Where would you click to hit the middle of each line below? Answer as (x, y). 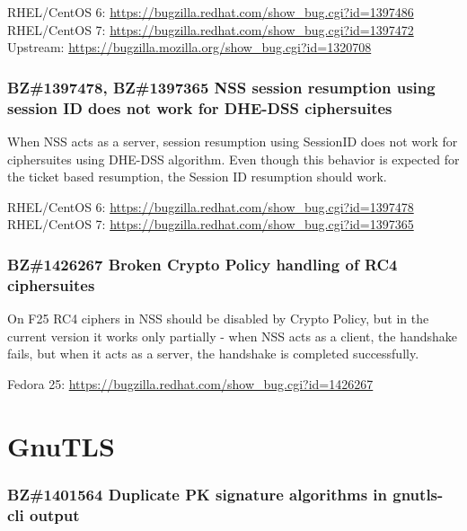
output (55, 514)
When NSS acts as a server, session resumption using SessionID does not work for (233, 141)
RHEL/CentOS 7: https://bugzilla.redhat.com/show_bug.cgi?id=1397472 (211, 29)
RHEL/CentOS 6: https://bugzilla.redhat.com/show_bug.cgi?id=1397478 (211, 206)
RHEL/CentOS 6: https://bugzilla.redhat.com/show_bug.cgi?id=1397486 (211, 12)
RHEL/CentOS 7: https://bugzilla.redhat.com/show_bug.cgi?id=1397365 (211, 224)
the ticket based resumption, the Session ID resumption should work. (197, 177)
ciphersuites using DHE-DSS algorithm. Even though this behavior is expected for (233, 159)
